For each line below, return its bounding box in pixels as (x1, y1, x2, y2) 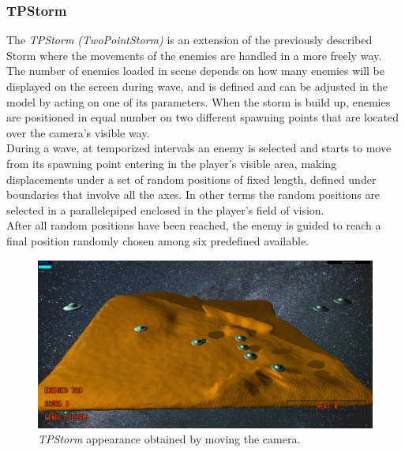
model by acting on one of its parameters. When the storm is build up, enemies (6, 93, 391, 110)
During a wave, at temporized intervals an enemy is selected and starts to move (6, 140, 392, 156)
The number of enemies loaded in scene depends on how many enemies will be (6, 62, 385, 79)
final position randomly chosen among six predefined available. (6, 232, 309, 248)
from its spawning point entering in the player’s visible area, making (6, 155, 337, 171)
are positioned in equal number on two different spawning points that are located (6, 109, 399, 125)
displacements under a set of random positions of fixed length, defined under (6, 170, 377, 187)
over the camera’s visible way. (6, 124, 150, 140)
